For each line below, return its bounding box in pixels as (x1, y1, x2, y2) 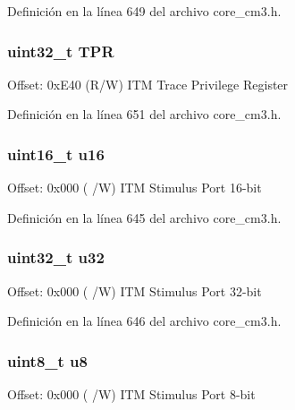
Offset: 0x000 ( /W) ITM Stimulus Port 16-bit (7, 178, 262, 197)
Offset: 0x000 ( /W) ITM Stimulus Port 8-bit (7, 385, 256, 404)
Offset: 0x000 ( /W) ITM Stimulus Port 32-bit (7, 281, 262, 300)
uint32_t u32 (7, 246, 105, 269)
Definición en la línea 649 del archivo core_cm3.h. (7, 2, 282, 20)
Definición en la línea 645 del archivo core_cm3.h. (7, 208, 282, 226)
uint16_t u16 (7, 142, 105, 165)
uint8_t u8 (7, 349, 88, 372)
